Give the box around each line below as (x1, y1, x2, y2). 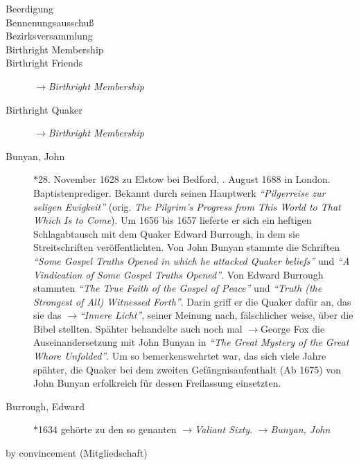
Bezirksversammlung (6, 28, 93, 43)
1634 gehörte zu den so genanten (38, 422, 177, 437)
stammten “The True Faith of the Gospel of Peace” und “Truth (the (33, 281, 322, 295)
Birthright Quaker (6, 102, 82, 116)
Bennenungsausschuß (6, 15, 94, 29)
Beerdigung (6, 1, 54, 15)
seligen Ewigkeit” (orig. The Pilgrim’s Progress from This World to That (33, 199, 341, 213)
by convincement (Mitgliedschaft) (6, 446, 148, 460)
